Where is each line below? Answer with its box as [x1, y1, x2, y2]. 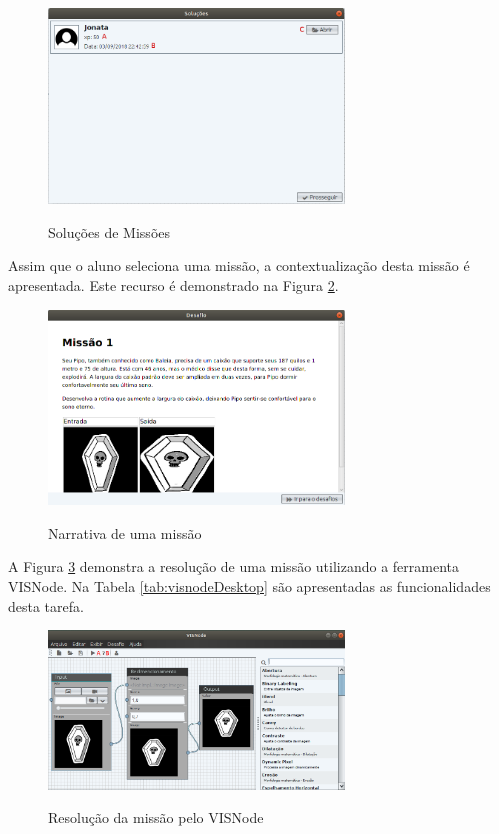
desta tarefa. [8, 595, 84, 616]
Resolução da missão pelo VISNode [48, 807, 264, 828]
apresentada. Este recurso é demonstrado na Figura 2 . [8, 275, 339, 296]
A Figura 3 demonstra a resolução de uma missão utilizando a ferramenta [8, 556, 460, 577]
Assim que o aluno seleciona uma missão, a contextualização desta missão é [8, 255, 470, 276]
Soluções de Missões [48, 221, 171, 242]
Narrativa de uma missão [48, 522, 202, 543]
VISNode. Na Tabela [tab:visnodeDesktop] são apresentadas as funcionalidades [8, 576, 491, 597]
